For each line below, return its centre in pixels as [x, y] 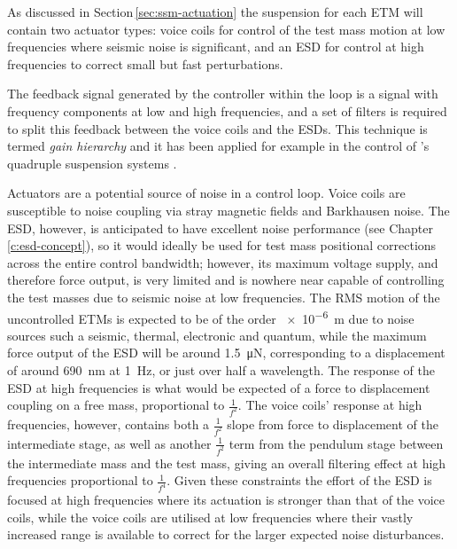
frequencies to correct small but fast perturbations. [145, 63]
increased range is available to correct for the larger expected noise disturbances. [226, 534]
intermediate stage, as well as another [109, 443]
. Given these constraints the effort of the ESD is [299, 480]
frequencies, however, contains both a [108, 424]
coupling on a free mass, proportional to [116, 405]
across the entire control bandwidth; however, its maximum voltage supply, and [223, 262]
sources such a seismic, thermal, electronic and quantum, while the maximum [217, 335]
